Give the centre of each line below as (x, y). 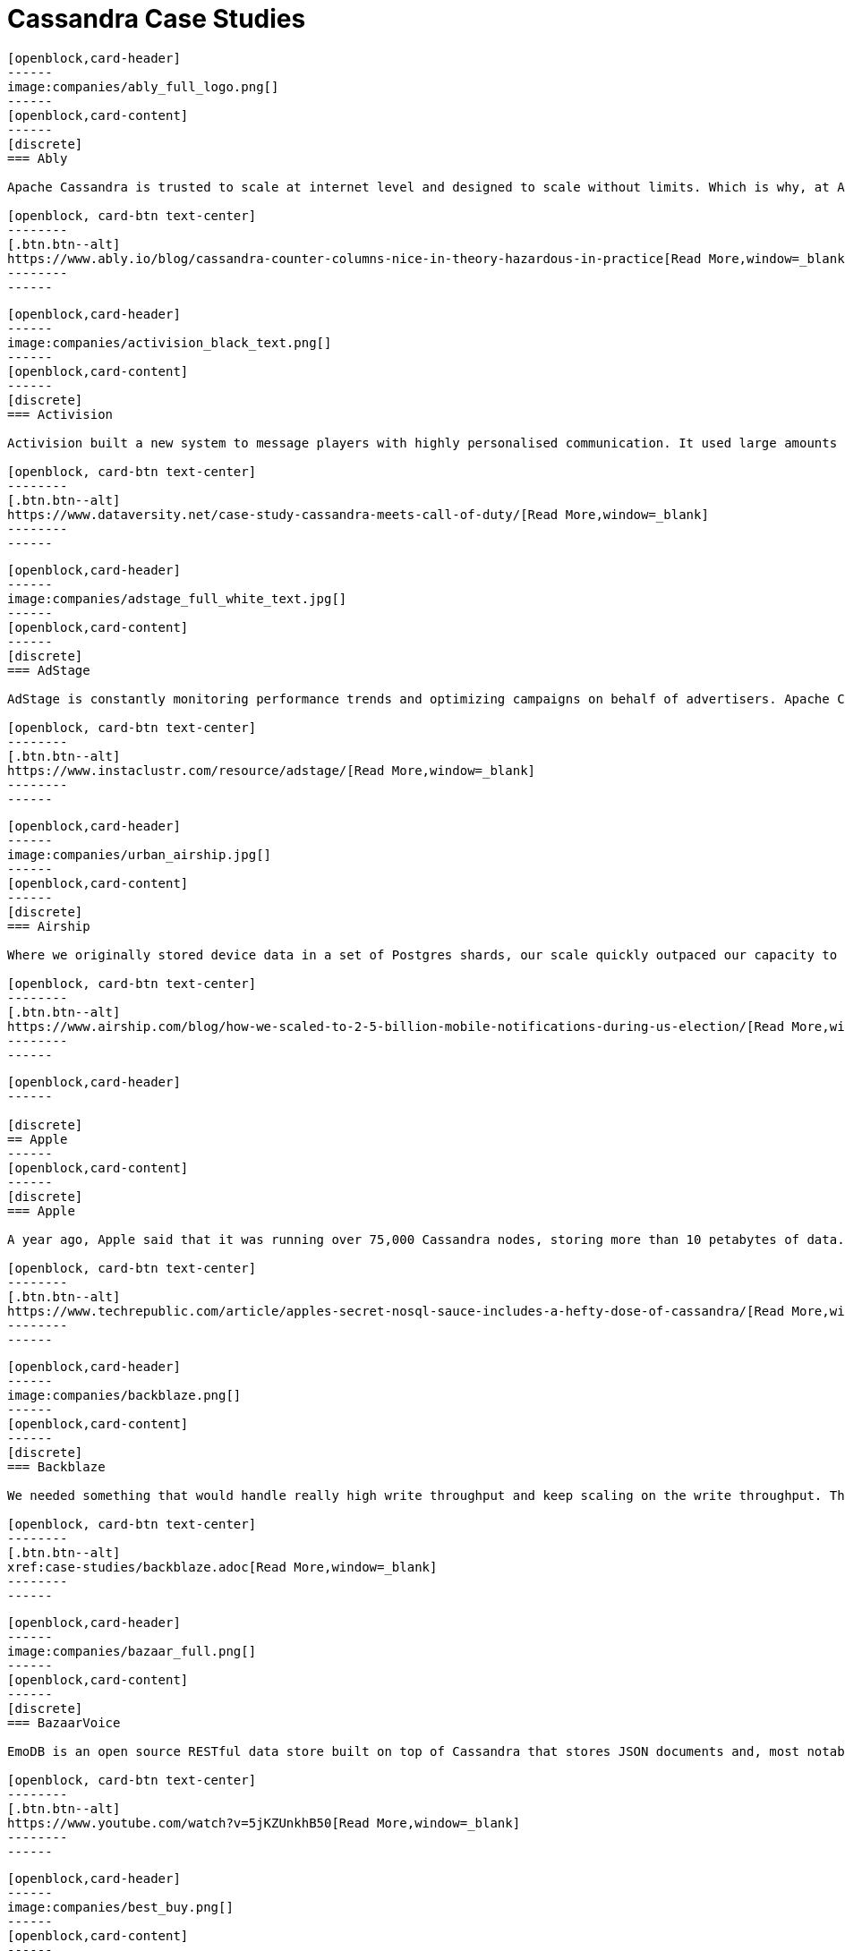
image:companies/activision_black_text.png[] (170, 342)
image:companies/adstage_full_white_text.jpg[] (177, 598)
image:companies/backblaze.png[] (124, 1395)
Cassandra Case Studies (157, 19)
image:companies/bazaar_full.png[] (132, 1651)
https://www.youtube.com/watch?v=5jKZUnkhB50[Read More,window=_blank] (264, 1823)
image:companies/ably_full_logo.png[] (143, 86)
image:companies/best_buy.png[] (120, 1907)
